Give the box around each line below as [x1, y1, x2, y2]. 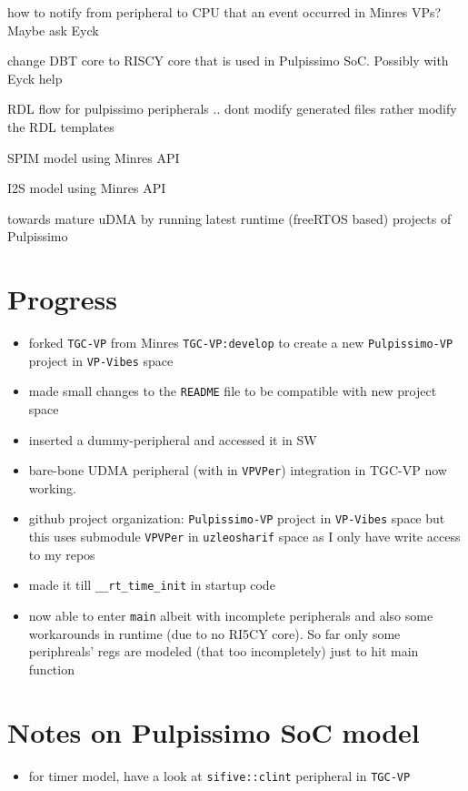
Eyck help [7, 68, 63, 87]
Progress [7, 280, 117, 318]
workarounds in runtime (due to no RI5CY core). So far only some [28, 624, 401, 643]
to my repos [28, 544, 95, 563]
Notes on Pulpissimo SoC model [7, 713, 420, 750]
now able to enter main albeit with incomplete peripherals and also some [28, 606, 433, 625]
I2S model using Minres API [7, 178, 166, 198]
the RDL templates [7, 117, 115, 136]
